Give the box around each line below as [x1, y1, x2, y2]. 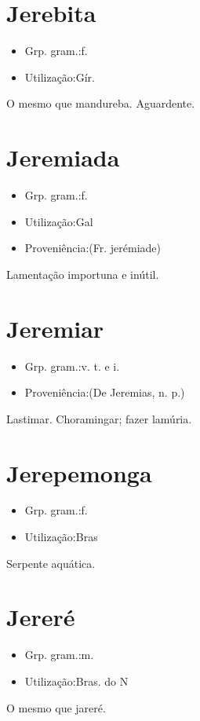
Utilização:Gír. [24, 68, 96, 85]
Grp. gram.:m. [24, 646, 94, 663]
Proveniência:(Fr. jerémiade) [24, 240, 161, 256]
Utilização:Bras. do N [24, 672, 129, 689]
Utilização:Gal [24, 213, 93, 229]
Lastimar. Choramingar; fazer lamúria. [6, 410, 192, 426]
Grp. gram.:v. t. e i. [24, 357, 120, 374]
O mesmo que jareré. [6, 699, 106, 716]
